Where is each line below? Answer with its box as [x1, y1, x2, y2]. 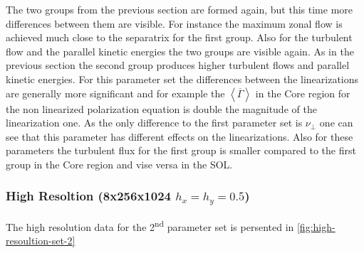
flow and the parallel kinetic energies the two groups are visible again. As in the [6, 43, 354, 58]
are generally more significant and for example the [6, 85, 225, 100]
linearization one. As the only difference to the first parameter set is [6, 115, 303, 130]
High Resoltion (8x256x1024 [6, 187, 171, 205]
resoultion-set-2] [6, 233, 76, 248]
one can [319, 115, 353, 130]
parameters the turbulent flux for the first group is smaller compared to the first [6, 143, 356, 158]
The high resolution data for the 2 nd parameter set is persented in [6, 217, 294, 234]
